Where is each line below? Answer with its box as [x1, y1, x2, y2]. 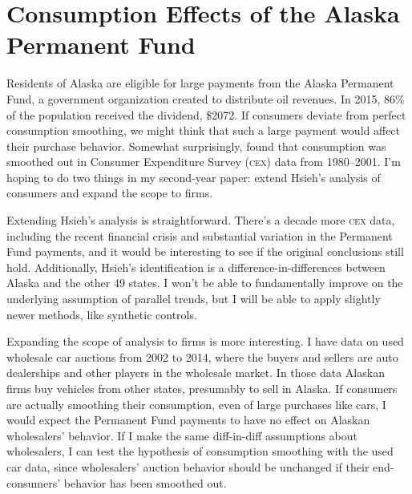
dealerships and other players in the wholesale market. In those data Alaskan [6, 364, 385, 381]
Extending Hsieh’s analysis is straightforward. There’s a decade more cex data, [6, 212, 395, 229]
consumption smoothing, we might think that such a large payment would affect [6, 122, 401, 139]
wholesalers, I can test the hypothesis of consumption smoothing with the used [6, 443, 394, 460]
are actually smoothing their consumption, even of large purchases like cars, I [6, 395, 386, 412]
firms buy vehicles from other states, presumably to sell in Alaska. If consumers [6, 380, 398, 396]
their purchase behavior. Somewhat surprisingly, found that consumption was [6, 137, 386, 154]
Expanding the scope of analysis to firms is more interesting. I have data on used [6, 333, 404, 350]
